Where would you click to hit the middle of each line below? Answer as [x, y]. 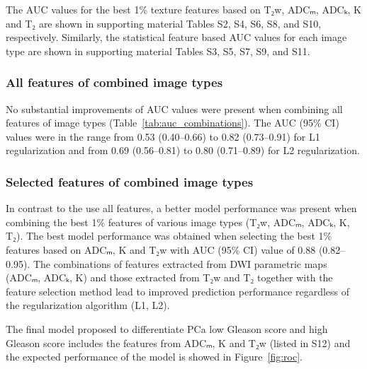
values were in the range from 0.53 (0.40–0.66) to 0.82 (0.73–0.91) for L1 [163, 136]
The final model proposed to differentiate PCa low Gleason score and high [167, 328]
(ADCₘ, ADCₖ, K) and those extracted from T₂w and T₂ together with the [169, 277]
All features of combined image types [114, 82]
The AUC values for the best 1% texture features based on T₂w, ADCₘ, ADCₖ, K [184, 9]
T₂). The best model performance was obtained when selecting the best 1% [169, 236]
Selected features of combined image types [130, 181]
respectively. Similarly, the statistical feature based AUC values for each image [176, 37]
